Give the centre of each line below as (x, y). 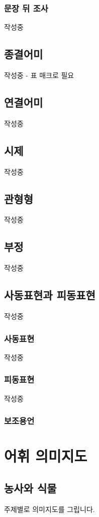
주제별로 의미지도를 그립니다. (49, 509)
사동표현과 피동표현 (50, 295)
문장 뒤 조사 (26, 8)
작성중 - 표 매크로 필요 (39, 75)
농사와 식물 (30, 488)
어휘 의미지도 (46, 456)
